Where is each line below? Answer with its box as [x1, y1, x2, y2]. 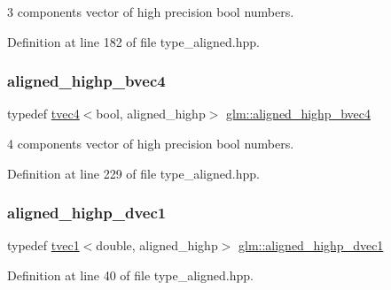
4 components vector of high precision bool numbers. [7, 134, 294, 152]
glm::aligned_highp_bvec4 [226, 104, 371, 123]
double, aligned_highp [96, 236, 218, 255]
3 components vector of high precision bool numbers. [7, 3, 294, 20]
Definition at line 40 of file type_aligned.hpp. [7, 266, 254, 284]
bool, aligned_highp [96, 104, 206, 123]
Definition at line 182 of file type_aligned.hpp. [7, 32, 260, 50]
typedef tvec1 [7, 236, 80, 255]
